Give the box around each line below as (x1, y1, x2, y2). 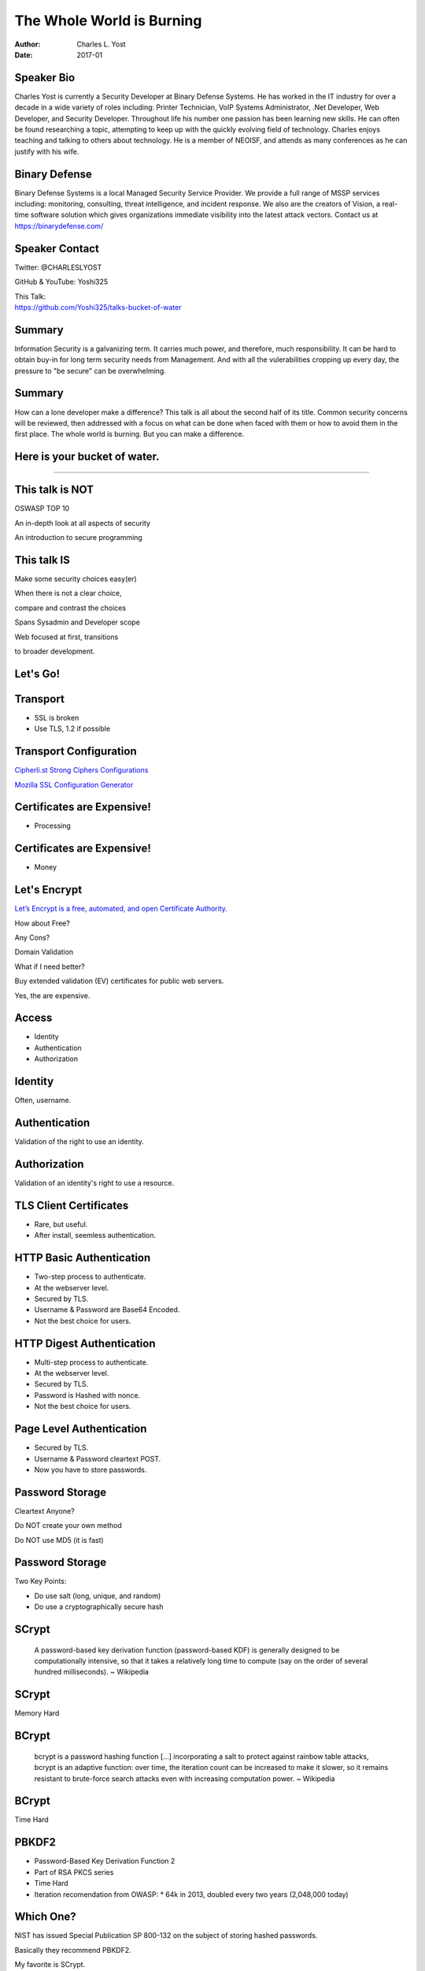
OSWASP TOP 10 (14, 504, 70, 513)
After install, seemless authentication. (34, 1231, 157, 1240)
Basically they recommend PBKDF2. (14, 1945, 131, 1954)
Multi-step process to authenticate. (34, 1357, 149, 1367)
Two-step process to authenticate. (34, 1272, 146, 1281)
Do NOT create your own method (14, 1521, 122, 1530)
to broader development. (14, 646, 95, 656)
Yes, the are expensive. (14, 990, 91, 1000)
